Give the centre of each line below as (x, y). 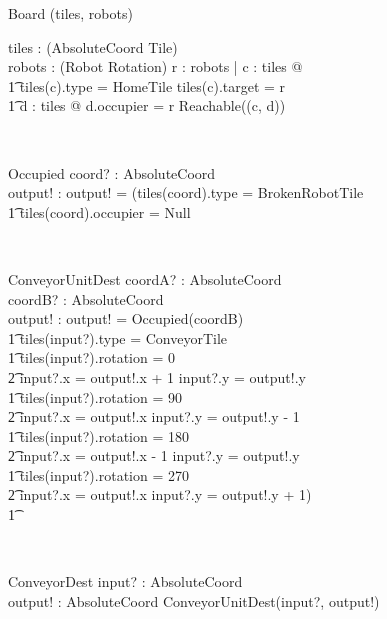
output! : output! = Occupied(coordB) (126, 318)
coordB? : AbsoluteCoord (86, 298)
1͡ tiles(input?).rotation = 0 (91, 357)
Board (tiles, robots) (70, 13)
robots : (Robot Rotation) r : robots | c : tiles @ (155, 66)
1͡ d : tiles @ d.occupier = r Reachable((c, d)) (147, 105)
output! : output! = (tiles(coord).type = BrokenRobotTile (186, 192)
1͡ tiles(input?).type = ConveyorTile (118, 337)
